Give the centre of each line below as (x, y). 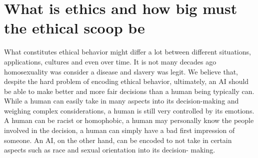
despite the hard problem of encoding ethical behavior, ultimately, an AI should (126, 81)
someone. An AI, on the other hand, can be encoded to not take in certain (118, 140)
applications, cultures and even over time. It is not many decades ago (110, 61)
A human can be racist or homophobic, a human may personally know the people (129, 120)
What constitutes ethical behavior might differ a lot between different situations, (127, 52)
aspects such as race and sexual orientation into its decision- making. (110, 150)
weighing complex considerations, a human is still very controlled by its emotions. (129, 110)
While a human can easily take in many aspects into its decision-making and (121, 101)
